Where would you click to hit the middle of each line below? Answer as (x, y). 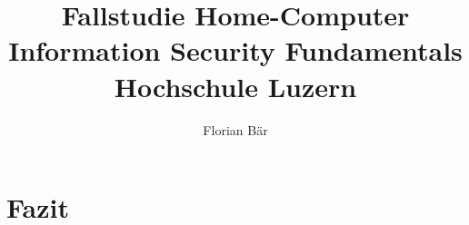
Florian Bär (235, 129)
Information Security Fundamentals (235, 50)
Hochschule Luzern (235, 86)
